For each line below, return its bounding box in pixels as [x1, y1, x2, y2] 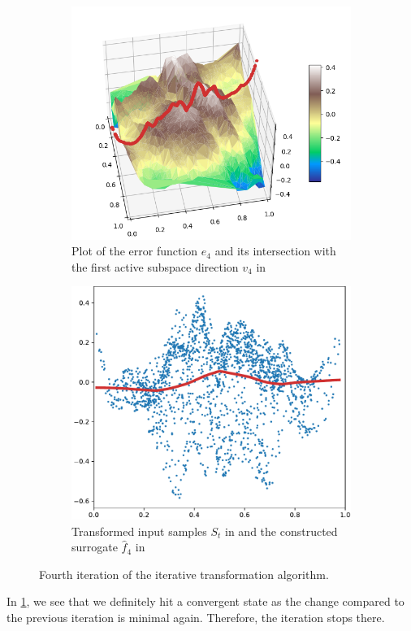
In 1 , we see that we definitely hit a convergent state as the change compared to [6, 593, 405, 610]
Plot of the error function [71, 242, 198, 259]
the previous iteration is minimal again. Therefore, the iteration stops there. [6, 609, 385, 626]
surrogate [71, 538, 118, 555]
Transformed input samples [71, 522, 207, 539]
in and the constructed [225, 522, 338, 539]
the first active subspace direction [71, 258, 239, 275]
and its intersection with [214, 242, 336, 259]
